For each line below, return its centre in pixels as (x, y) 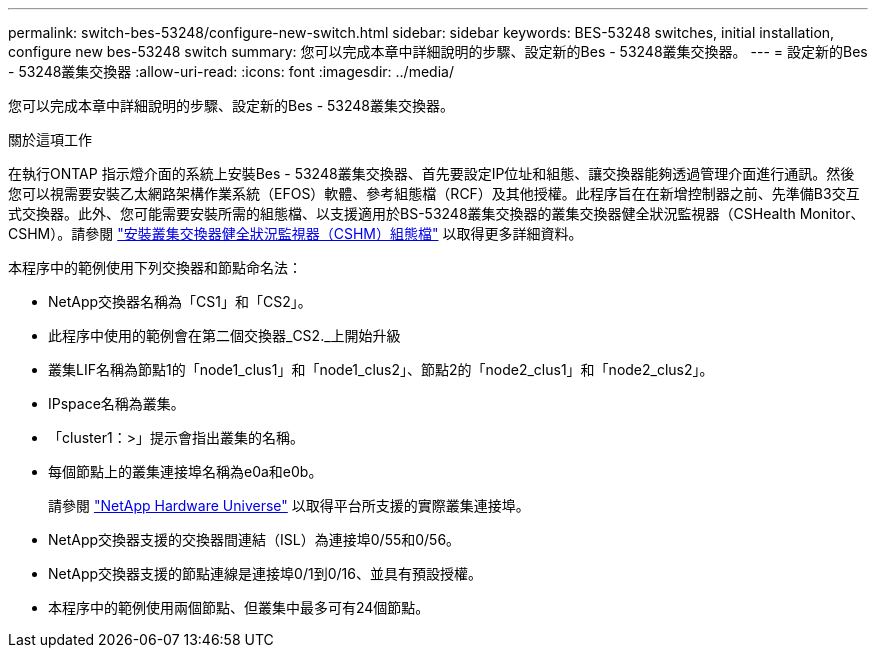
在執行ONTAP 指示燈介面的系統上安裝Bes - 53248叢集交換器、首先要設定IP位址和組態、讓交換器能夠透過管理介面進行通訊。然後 (431, 173)
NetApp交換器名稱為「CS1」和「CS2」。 (180, 301)
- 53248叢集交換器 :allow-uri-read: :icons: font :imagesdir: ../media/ (231, 71)
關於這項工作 (50, 139)
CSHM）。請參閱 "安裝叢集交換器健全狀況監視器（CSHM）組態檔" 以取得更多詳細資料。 (295, 233)
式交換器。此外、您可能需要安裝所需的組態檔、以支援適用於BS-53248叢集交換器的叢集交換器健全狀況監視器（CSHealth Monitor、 (436, 213)
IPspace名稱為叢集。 (116, 403)
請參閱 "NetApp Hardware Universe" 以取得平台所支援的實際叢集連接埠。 (289, 505)
